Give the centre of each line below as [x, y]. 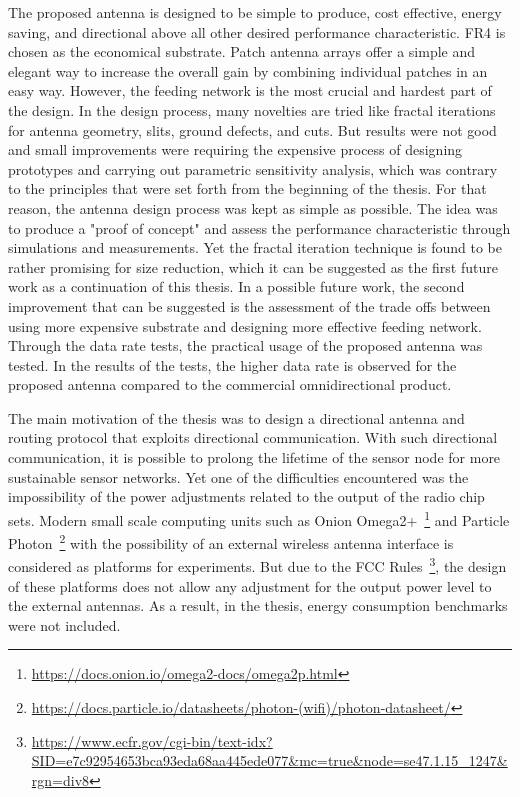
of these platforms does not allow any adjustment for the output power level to [250, 585]
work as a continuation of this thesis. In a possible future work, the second [236, 286]
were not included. [64, 624]
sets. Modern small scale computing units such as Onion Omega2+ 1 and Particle [259, 518]
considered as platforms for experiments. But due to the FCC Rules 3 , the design [257, 564]
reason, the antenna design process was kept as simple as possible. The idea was [253, 207]
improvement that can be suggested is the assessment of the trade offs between [249, 305]
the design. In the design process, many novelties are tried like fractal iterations [252, 109]
